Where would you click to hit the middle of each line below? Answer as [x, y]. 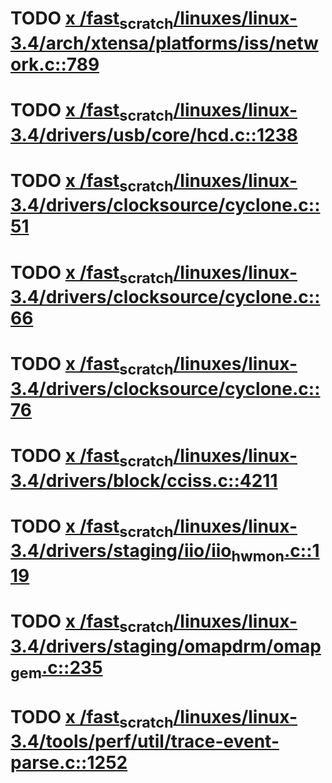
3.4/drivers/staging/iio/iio [121, 551]
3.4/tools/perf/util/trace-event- [145, 741]
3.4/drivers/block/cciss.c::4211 [144, 480]
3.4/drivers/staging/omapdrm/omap [166, 646]
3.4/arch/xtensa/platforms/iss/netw [164, 43]
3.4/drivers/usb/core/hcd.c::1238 [154, 134]
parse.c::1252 [69, 763]
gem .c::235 [56, 669]
